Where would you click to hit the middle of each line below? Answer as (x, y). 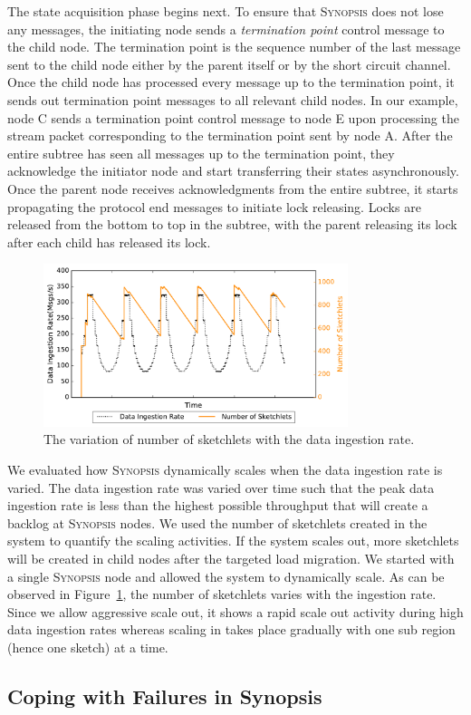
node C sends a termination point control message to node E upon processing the (233, 117)
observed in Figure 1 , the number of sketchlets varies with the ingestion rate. (222, 594)
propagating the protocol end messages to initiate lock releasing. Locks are (214, 206)
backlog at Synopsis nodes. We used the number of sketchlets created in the (217, 522)
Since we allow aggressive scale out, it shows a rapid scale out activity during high (235, 611)
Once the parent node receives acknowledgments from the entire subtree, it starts (233, 188)
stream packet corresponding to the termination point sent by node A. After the (230, 135)
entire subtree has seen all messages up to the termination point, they (201, 153)
